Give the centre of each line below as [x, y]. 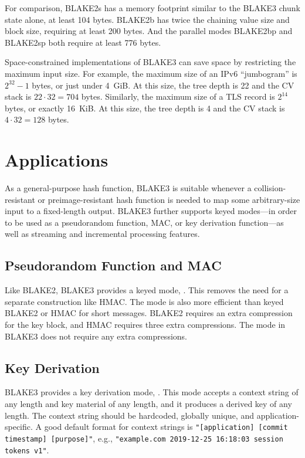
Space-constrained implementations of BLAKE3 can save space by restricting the [150, 62]
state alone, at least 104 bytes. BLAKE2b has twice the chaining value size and [147, 19]
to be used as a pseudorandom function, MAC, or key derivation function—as [144, 222]
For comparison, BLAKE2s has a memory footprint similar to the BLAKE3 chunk [152, 8]
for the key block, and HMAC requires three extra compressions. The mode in [145, 325]
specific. [19, 427]
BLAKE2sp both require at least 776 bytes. [83, 42]
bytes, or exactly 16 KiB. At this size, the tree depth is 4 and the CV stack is [145, 108]
